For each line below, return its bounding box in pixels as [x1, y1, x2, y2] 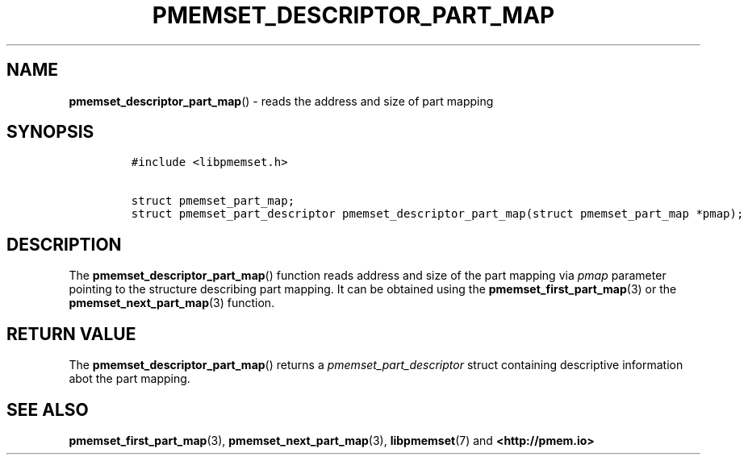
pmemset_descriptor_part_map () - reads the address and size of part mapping [69, 93, 494, 108]
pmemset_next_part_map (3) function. [69, 296, 275, 310]
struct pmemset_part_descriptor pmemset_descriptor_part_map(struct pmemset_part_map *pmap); [131, 207, 744, 221]
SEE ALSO [6, 399, 89, 420]
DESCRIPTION [6, 234, 122, 255]
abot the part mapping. [69, 372, 190, 386]
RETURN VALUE [6, 323, 136, 344]
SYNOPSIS [6, 122, 94, 143]
